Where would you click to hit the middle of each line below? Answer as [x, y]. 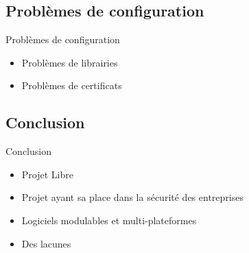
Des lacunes [46, 243]
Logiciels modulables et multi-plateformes [109, 220]
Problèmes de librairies [70, 62]
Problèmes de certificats [72, 85]
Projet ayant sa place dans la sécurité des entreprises [132, 197]
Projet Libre [47, 174]
